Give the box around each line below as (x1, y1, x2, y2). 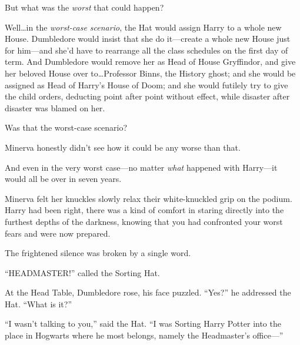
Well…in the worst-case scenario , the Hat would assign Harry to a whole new (5, 21, 282, 33)
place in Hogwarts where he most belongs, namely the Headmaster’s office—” (5, 329, 284, 341)
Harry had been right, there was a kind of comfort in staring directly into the (5, 204, 284, 216)
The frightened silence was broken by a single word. (5, 247, 191, 259)
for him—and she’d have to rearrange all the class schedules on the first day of (5, 44, 288, 56)
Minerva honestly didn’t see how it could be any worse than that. (5, 141, 241, 153)
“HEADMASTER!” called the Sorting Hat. (5, 266, 160, 278)
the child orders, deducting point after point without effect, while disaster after (5, 90, 290, 102)
